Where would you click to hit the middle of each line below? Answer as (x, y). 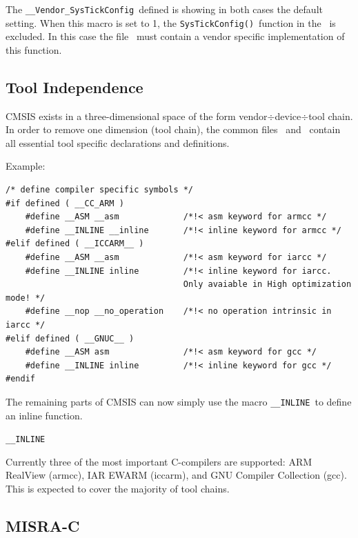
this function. (34, 49)
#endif (20, 379)
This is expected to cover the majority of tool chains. (118, 489)
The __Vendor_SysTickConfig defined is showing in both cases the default (164, 9)
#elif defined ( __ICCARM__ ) (75, 244)
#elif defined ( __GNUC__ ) (70, 338)
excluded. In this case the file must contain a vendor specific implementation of (175, 36)
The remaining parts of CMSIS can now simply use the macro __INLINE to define (179, 401)
